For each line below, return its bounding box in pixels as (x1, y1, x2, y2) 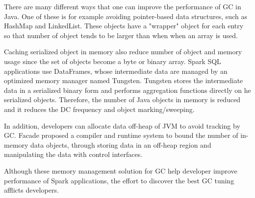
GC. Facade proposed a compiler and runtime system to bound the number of (4, 130, 238, 140)
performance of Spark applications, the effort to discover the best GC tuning (4, 175, 234, 185)
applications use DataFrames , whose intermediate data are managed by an (4, 66, 228, 76)
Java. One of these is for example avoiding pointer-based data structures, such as (4, 11, 247, 21)
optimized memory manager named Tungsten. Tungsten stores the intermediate (4, 75, 243, 86)
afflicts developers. (4, 185, 59, 195)
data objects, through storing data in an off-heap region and (30, 139, 211, 150)
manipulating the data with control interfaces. (4, 149, 143, 159)
